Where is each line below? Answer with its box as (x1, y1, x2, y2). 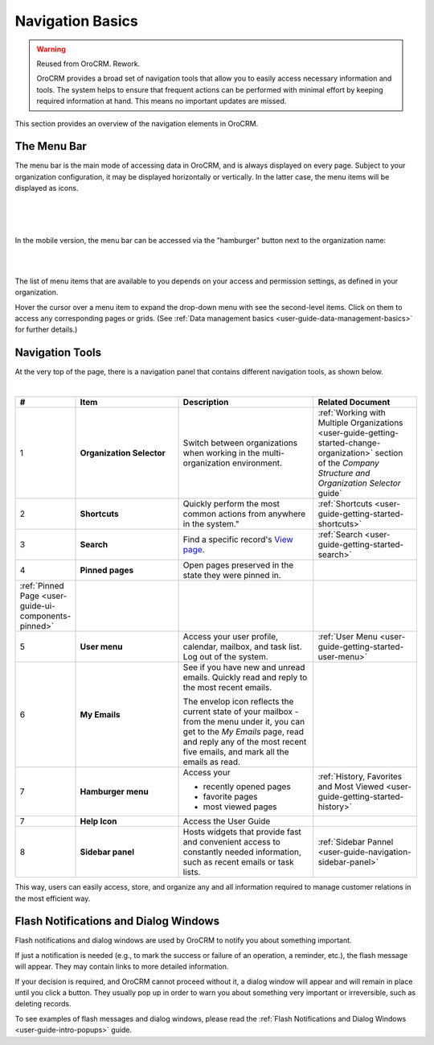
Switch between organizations (182, 437, 297, 448)
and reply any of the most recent (182, 737, 307, 748)
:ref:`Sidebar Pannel (317, 836, 394, 848)
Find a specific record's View (182, 534, 293, 545)
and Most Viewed (317, 781, 384, 792)
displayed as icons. (14, 184, 79, 193)
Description (182, 397, 229, 408)
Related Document (317, 397, 391, 408)
